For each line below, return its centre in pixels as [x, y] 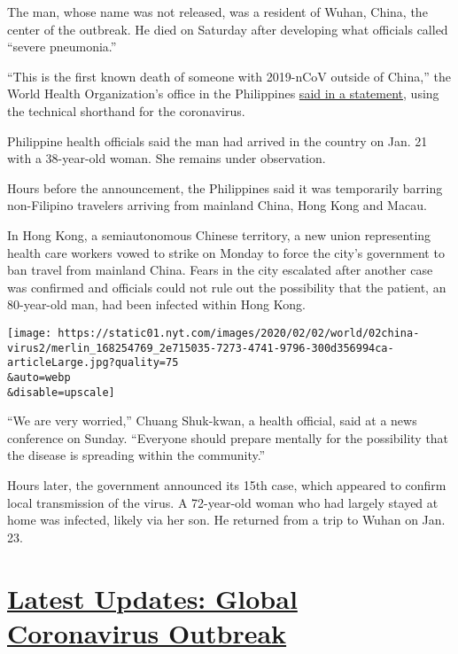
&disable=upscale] [61, 392]
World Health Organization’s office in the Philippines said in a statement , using [223, 93]
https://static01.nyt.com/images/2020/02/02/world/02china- [239, 333]
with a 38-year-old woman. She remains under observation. [167, 158]
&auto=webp [39, 377]
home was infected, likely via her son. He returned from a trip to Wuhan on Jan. [226, 520]
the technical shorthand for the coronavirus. [126, 110]
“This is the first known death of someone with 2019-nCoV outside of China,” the [229, 76]
